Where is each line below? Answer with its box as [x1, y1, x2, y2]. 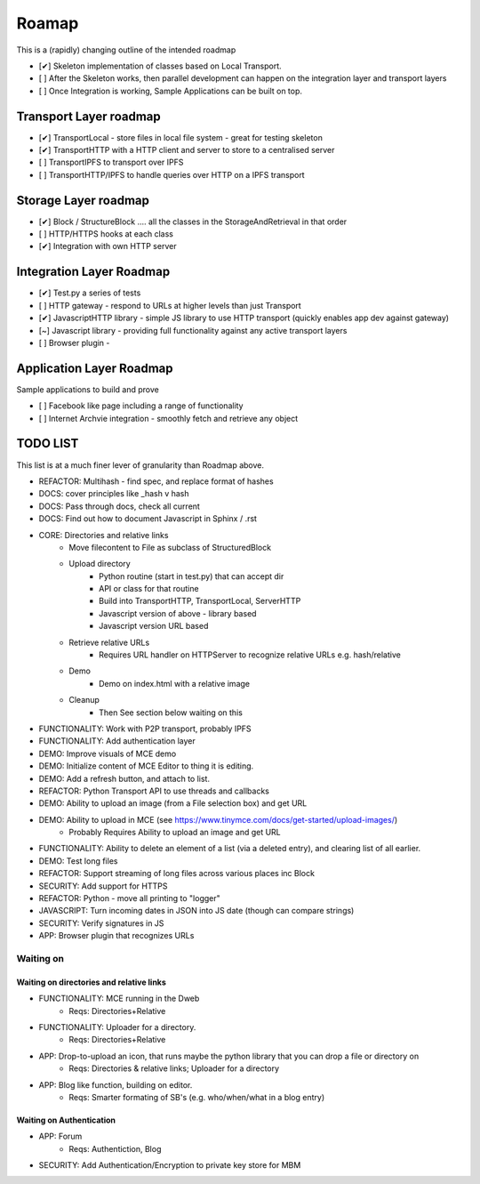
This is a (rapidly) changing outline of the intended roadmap [16, 44, 236, 55]
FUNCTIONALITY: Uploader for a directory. [38, 1021, 196, 1032]
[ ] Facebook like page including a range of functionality [38, 400, 244, 411]
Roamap [16, 13, 79, 33]
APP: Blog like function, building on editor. [38, 1079, 193, 1090]
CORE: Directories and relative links [38, 529, 169, 540]
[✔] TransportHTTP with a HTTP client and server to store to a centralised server [38, 145, 335, 156]
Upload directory [68, 559, 131, 569]
